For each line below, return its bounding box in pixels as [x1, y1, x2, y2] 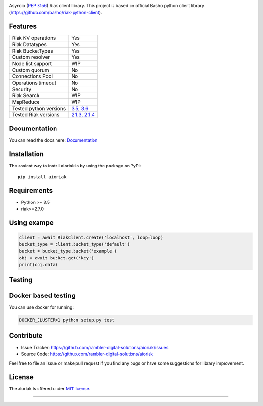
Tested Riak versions [12, 111, 60, 118]
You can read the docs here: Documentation [9, 137, 98, 143]
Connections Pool [12, 73, 53, 80]
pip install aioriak [18, 174, 67, 180]
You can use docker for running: [9, 304, 74, 310]
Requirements [9, 186, 53, 195]
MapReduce [12, 99, 40, 106]
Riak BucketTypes [12, 48, 53, 55]
